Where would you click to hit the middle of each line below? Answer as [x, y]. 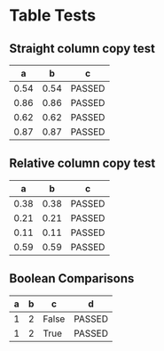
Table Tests [53, 16]
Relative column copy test [82, 163]
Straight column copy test [82, 49]
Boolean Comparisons [72, 278]
